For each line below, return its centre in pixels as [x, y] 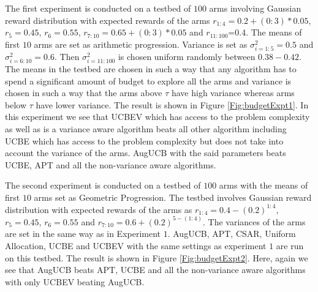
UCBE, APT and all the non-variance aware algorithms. [111, 164]
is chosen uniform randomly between [187, 56]
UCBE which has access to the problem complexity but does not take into [144, 140]
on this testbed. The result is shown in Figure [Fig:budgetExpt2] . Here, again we [157, 257]
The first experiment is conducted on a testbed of [98, 8]
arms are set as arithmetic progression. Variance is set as [141, 44]
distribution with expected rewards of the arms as [99, 209]
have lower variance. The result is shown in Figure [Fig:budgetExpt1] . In [172, 104]
